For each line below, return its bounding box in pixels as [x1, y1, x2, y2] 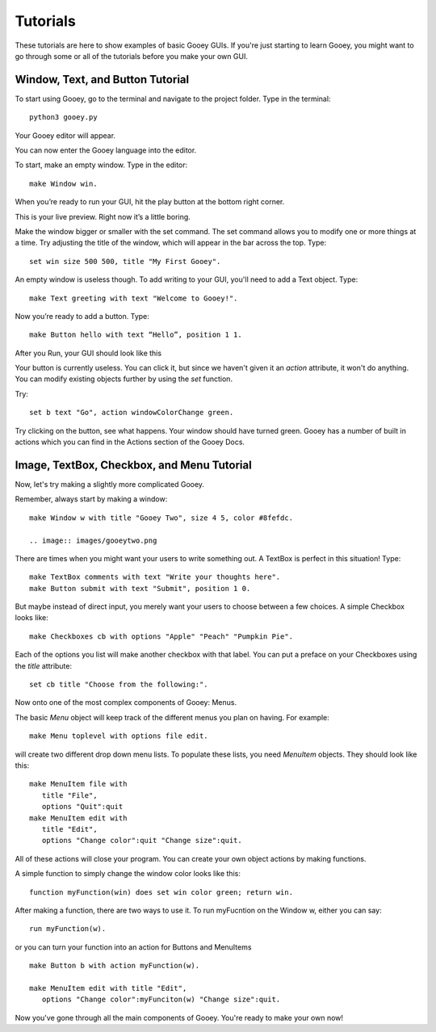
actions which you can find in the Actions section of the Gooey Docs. [15, 437, 245, 447]
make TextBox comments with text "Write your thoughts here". [29, 573, 281, 581]
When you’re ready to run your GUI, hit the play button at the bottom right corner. [15, 197, 285, 207]
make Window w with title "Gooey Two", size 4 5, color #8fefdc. [29, 513, 294, 522]
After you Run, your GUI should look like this [15, 348, 161, 358]
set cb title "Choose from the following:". [29, 680, 209, 690]
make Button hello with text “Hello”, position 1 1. [29, 330, 242, 339]
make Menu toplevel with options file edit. [29, 732, 209, 740]
